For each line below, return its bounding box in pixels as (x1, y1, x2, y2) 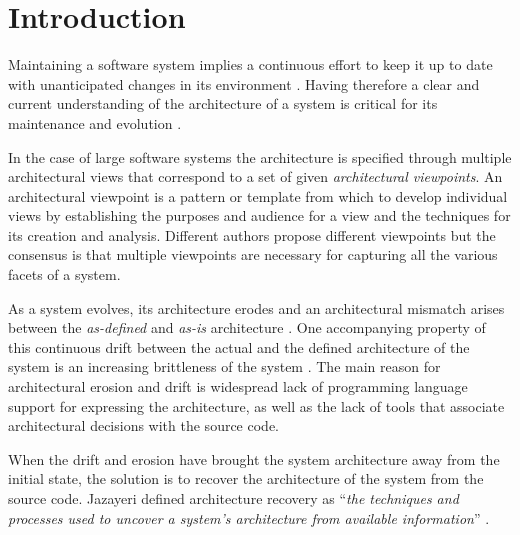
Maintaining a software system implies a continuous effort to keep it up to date (8, 54, 493, 75)
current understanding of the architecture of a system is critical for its (8, 93, 438, 114)
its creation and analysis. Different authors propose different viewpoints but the (8, 224, 496, 245)
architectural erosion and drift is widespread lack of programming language (8, 376, 468, 397)
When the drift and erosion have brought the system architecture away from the (8, 448, 500, 469)
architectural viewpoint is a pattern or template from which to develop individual (8, 185, 508, 206)
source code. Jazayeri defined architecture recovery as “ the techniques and (8, 488, 459, 508)
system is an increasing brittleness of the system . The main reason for (8, 356, 441, 377)
